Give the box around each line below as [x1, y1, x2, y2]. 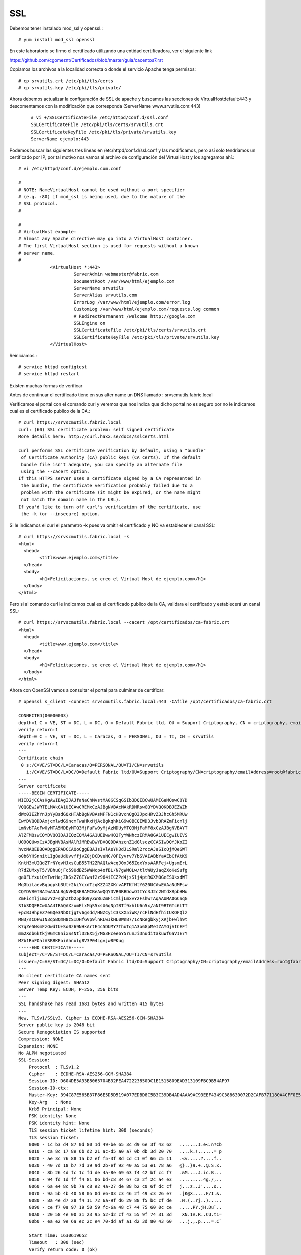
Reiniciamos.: [9, 352, 37, 358]
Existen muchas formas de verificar [9, 382, 83, 389]
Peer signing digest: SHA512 [18, 979, 90, 985]
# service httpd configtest [18, 364, 87, 370]
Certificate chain [18, 755, 64, 761]
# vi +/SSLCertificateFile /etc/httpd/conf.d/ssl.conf [31, 115, 169, 120]
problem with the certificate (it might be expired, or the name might [21, 490, 201, 495]
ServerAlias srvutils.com [73, 292, 137, 298]
